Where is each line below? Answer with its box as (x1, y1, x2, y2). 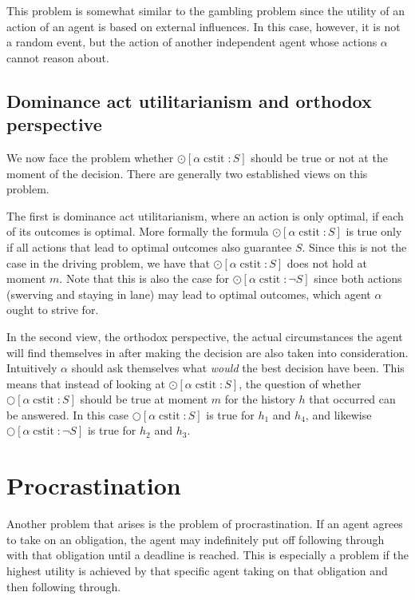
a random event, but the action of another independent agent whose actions (6, 34, 377, 50)
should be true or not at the (251, 149, 388, 165)
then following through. (6, 578, 121, 594)
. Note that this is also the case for (59, 270, 229, 287)
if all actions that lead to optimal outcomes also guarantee (6, 238, 292, 255)
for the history (224, 391, 295, 407)
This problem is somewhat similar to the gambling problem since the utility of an (6, 2, 405, 18)
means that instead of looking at (6, 375, 165, 391)
